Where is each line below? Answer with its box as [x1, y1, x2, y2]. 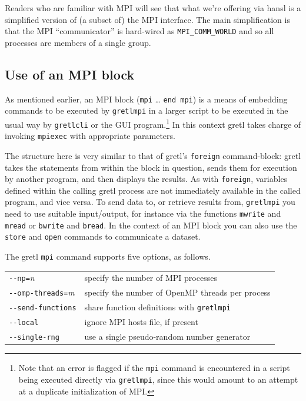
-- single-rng [9, 333, 59, 342]
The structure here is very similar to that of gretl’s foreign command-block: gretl [5, 149, 301, 161]
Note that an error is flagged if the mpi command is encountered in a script [18, 362, 290, 374]
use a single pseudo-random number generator [84, 330, 251, 343]
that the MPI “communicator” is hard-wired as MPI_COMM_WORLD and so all [5, 25, 274, 37]
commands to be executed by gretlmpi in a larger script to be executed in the [5, 104, 288, 117]
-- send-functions [9, 304, 76, 313]
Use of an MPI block [5, 65, 135, 83]
